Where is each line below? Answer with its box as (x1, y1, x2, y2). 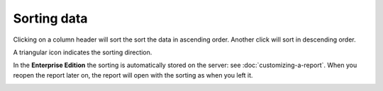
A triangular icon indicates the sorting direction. (13, 48, 152, 56)
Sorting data (13, 11, 88, 26)
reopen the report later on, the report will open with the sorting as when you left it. (13, 71, 253, 79)
